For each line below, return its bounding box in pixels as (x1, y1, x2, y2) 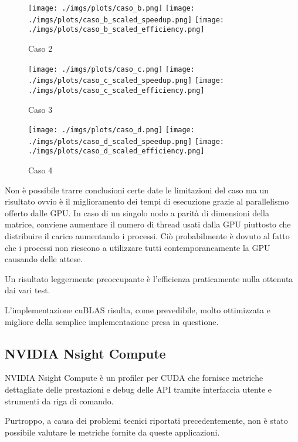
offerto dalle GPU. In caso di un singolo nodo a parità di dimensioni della (5, 206, 269, 219)
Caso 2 (28, 42, 53, 54)
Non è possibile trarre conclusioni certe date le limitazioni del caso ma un (5, 183, 269, 196)
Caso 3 (28, 103, 53, 115)
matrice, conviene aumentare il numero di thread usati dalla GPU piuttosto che (5, 218, 291, 230)
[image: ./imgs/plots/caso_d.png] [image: (28, 126, 195, 135)
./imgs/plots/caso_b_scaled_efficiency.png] (28, 25, 205, 34)
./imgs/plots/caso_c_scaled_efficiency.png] (28, 86, 205, 95)
